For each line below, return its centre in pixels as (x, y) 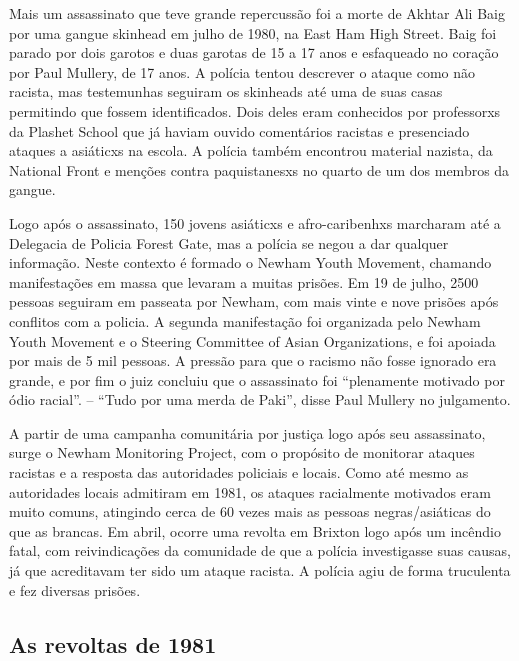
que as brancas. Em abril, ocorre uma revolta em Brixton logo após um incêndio (255, 530)
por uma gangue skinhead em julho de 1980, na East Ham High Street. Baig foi (253, 32)
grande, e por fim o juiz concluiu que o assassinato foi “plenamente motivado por (257, 379)
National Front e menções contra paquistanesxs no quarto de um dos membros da (259, 169)
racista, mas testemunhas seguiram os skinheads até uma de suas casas (226, 91)
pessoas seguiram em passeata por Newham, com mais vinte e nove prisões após (254, 301)
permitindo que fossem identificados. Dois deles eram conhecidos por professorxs (255, 110)
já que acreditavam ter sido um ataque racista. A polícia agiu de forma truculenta (260, 570)
